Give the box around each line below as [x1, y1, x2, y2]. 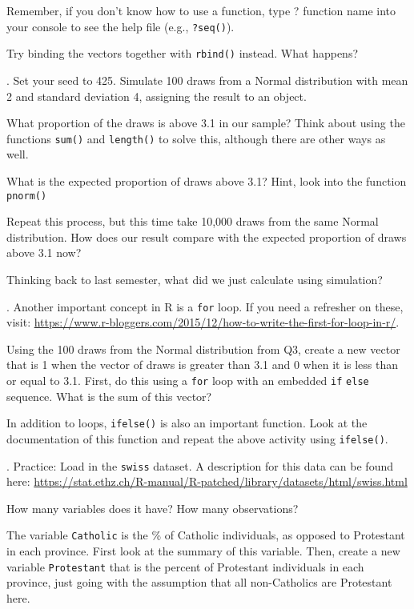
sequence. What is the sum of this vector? [6, 387, 212, 404]
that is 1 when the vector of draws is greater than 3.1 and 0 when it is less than [6, 356, 399, 373]
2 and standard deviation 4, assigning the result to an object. [6, 87, 307, 104]
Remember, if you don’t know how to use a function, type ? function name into [6, 2, 396, 18]
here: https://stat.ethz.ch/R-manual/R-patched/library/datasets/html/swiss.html [6, 473, 408, 490]
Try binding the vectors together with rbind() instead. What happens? [6, 45, 359, 62]
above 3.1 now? [6, 244, 82, 261]
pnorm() [6, 190, 47, 202]
